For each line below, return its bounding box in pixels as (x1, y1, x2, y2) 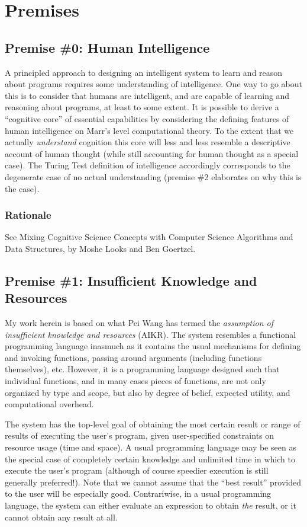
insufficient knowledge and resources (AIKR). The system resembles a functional (5, 328, 296, 340)
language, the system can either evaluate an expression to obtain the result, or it (5, 499, 296, 512)
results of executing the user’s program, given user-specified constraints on (5, 429, 274, 442)
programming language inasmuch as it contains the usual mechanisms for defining (5, 340, 301, 352)
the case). (5, 182, 40, 194)
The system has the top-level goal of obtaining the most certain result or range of (5, 417, 300, 430)
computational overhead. (5, 398, 94, 410)
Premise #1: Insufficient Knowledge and (5, 271, 257, 289)
